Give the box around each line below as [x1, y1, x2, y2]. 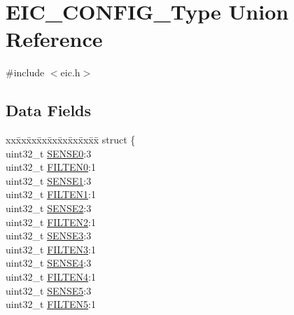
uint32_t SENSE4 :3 [6, 255, 92, 270]
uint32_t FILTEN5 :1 [6, 297, 96, 311]
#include [6, 65, 45, 80]
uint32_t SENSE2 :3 [6, 201, 92, 216]
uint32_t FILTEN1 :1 [6, 187, 96, 202]
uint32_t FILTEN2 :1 [6, 214, 96, 229]
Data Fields [6, 99, 92, 121]
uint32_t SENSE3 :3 [6, 228, 92, 243]
